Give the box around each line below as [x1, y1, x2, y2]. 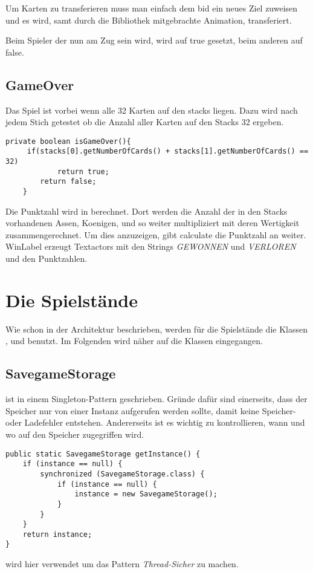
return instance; [22, 530, 92, 539]
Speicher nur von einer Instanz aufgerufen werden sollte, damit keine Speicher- [5, 404, 296, 417]
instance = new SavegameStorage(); [74, 490, 218, 499]
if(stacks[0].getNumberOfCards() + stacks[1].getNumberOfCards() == [27, 147, 309, 156]
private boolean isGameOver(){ [5, 137, 131, 146]
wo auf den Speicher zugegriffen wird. [5, 427, 144, 440]
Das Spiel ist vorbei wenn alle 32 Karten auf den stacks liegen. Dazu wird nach [5, 103, 298, 116]
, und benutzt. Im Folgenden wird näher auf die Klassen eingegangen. [5, 334, 263, 347]
